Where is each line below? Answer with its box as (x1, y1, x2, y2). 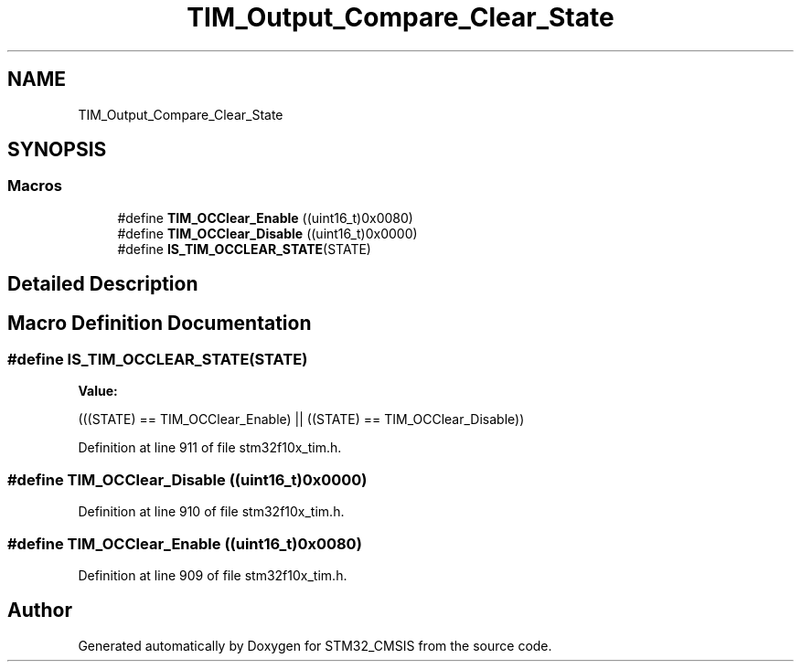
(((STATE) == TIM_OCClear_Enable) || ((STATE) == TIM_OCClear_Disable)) (78, 411, 525, 428)
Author (7, 599, 72, 622)
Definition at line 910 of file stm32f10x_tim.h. (78, 504, 345, 520)
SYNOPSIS (7, 138, 107, 162)
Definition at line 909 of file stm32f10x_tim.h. (78, 567, 347, 583)
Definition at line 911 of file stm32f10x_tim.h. (78, 440, 342, 456)
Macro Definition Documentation (7, 311, 312, 334)
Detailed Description (7, 272, 198, 296)
